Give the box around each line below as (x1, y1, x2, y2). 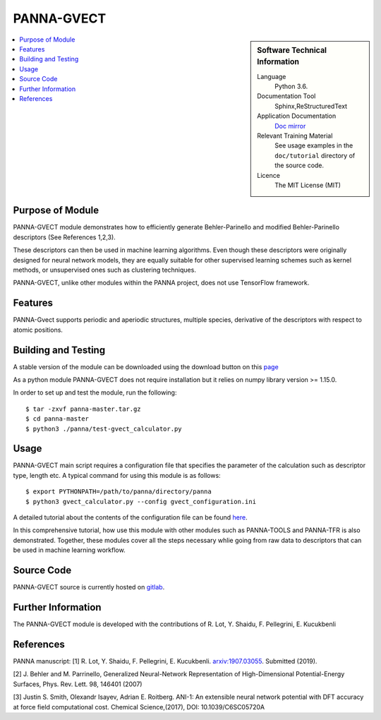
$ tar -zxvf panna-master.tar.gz (25, 404, 141, 413)
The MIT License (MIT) (274, 181, 341, 189)
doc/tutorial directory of (274, 151, 356, 160)
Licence (257, 171, 280, 179)
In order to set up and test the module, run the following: (13, 388, 177, 397)
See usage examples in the (274, 141, 353, 150)
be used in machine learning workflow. (13, 546, 126, 554)
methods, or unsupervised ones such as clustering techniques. (13, 265, 197, 275)
